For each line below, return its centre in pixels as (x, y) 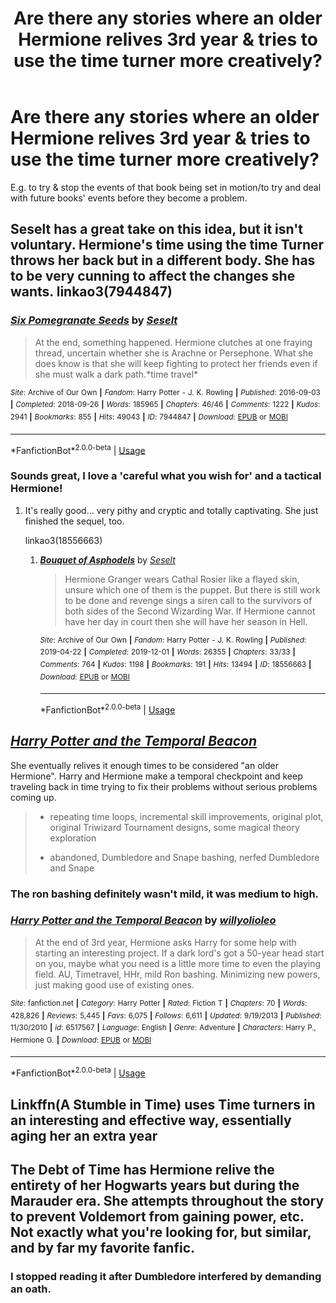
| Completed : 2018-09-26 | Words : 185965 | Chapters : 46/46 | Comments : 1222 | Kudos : (165, 405)
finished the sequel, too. (74, 521)
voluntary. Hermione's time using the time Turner (167, 245)
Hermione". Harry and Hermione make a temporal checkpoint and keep (156, 776)
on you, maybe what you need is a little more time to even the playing (177, 963)
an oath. (31, 1289)
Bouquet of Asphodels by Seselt (107, 559)
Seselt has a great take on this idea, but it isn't (156, 229)
